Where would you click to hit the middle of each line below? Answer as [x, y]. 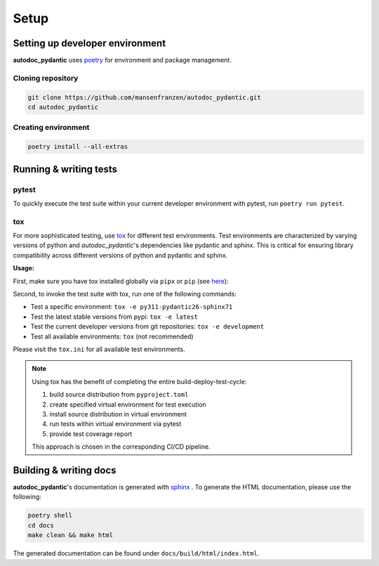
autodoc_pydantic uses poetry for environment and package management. [122, 60]
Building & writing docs [65, 470]
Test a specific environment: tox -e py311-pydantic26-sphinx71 [132, 307]
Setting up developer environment [89, 43]
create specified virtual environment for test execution [128, 404]
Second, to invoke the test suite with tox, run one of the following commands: [125, 294]
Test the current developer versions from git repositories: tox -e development [147, 327]
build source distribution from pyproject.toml [119, 395]
